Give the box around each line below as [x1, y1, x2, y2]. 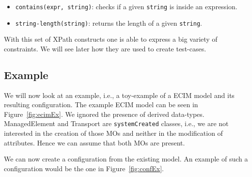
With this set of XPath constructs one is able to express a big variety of [4, 34, 218, 44]
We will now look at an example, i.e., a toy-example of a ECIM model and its [4, 90, 235, 100]
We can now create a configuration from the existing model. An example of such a [4, 154, 248, 164]
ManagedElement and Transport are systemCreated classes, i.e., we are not [4, 118, 229, 129]
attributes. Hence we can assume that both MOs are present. [4, 137, 185, 147]
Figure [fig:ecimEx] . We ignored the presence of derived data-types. [4, 109, 205, 119]
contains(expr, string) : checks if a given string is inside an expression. [15, 1, 237, 11]
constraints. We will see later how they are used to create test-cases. [4, 43, 206, 53]
